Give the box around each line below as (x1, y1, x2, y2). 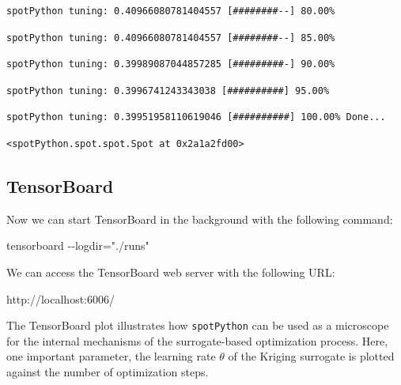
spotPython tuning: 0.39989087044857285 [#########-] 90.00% (6, 59, 335, 70)
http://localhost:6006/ (6, 290, 115, 307)
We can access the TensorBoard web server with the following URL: (6, 263, 335, 280)
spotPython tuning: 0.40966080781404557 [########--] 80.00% (6, 6, 335, 17)
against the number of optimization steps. (6, 363, 209, 379)
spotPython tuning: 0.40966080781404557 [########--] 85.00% (6, 32, 335, 43)
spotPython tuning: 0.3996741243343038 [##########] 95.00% (6, 85, 330, 96)
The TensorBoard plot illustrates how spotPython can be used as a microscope (6, 317, 389, 334)
